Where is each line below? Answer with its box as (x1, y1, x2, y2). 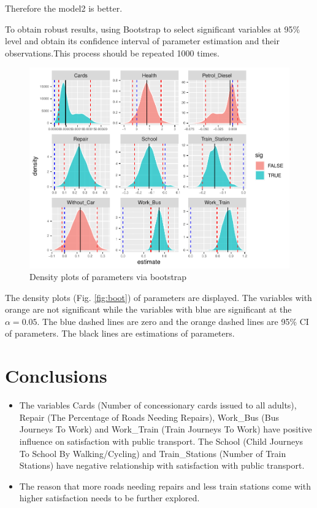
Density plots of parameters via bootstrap (29, 270, 187, 283)
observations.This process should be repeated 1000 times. (5, 46, 220, 59)
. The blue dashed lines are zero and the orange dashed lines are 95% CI (37, 315, 309, 327)
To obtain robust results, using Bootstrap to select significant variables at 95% (5, 22, 300, 35)
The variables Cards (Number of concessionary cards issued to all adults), (19, 399, 297, 412)
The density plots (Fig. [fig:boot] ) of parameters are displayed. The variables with (5, 291, 312, 303)
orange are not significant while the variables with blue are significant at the (5, 303, 292, 316)
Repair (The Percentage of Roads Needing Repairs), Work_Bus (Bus (19, 410, 279, 423)
